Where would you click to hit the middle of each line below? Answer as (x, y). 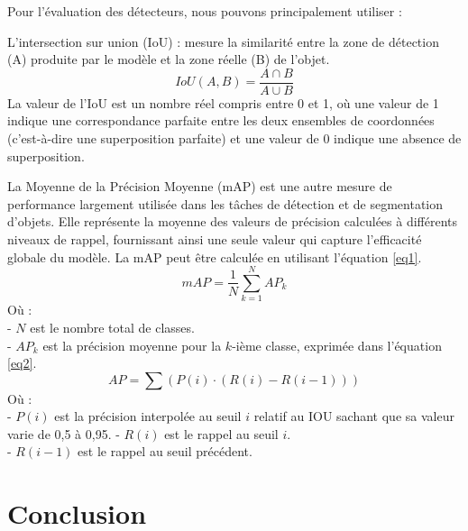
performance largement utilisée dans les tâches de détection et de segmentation (225, 203)
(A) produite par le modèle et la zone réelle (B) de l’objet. (169, 59)
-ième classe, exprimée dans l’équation (337, 345)
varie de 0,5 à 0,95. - (64, 433)
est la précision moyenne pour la (132, 345)
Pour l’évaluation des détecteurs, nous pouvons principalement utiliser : (205, 11)
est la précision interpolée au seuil (148, 416)
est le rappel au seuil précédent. (165, 451)
